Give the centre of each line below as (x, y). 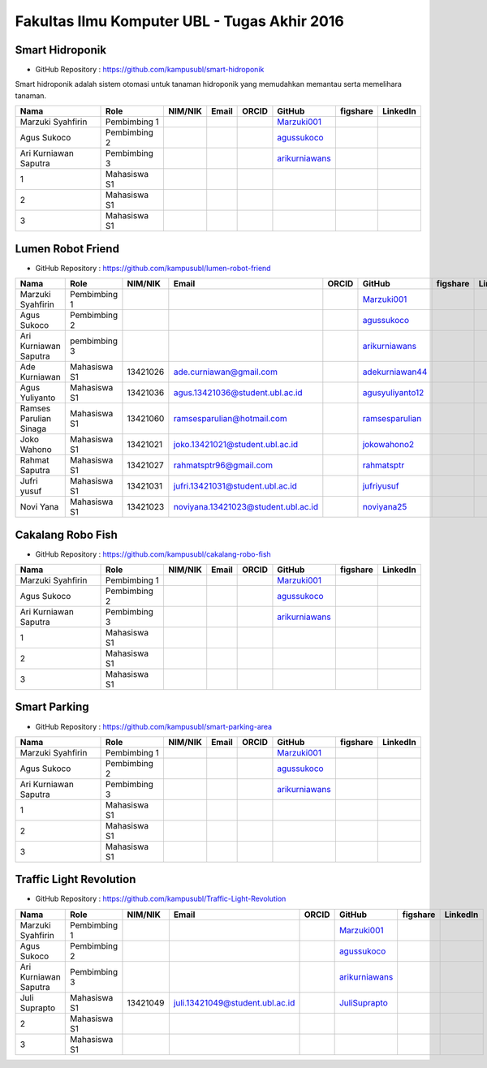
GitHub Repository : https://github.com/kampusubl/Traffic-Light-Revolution (161, 899)
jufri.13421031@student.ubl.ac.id (235, 486)
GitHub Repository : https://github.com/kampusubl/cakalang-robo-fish (153, 554)
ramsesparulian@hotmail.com (230, 419)
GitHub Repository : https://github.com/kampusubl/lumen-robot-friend (153, 268)
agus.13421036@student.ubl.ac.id (238, 393)
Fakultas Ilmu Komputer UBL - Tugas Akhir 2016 (179, 21)
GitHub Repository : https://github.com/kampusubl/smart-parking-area (153, 726)
